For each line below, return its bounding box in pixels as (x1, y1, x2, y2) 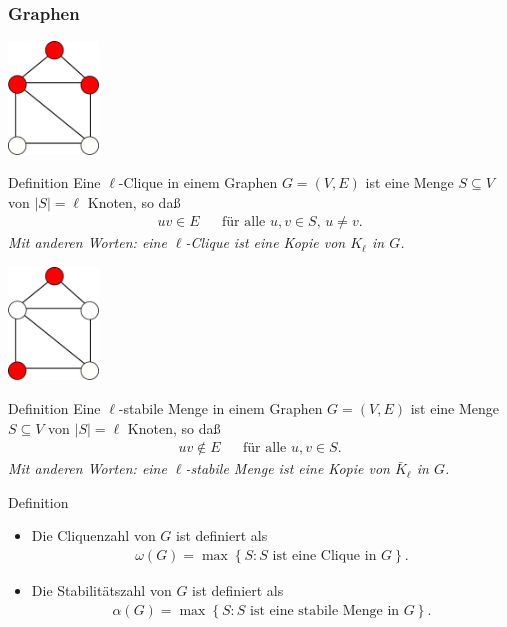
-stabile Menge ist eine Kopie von (185, 458, 390, 479)
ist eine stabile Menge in (250, 603, 400, 618)
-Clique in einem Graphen (118, 172, 278, 193)
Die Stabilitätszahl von (31, 580, 172, 600)
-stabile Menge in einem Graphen (118, 397, 323, 418)
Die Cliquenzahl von (31, 525, 156, 546)
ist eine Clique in (272, 548, 377, 563)
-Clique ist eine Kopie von (185, 232, 346, 253)
